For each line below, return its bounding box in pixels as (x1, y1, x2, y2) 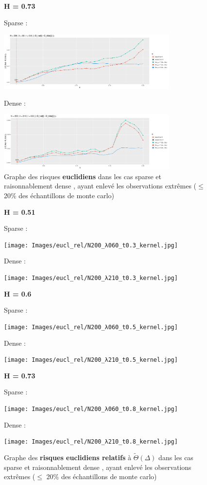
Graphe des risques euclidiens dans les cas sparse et (4, 171, 162, 181)
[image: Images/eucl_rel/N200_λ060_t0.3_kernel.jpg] (4, 242, 178, 249)
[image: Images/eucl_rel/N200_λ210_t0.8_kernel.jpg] (4, 438, 178, 446)
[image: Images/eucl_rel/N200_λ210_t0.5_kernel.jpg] (4, 356, 178, 364)
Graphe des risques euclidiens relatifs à (4, 452, 131, 463)
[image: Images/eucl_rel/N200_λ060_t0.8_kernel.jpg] (4, 406, 178, 412)
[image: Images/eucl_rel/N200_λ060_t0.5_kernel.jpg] (4, 323, 178, 331)
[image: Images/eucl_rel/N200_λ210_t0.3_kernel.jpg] (4, 275, 178, 282)
